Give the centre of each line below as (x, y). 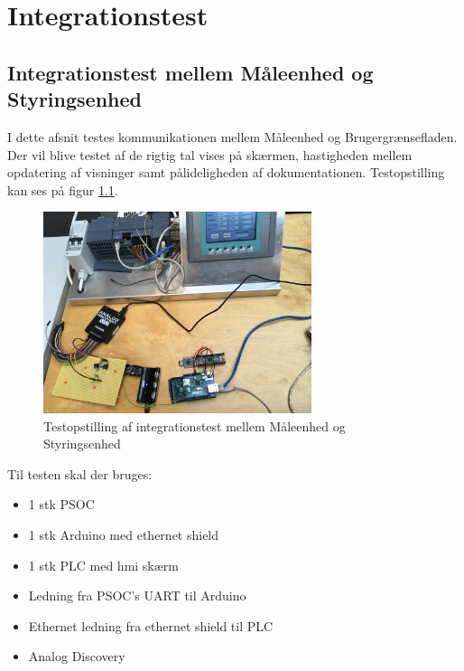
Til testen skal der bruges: (80, 473)
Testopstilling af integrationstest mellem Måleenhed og (195, 425)
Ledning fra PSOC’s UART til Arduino (137, 595)
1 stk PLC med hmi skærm (104, 565)
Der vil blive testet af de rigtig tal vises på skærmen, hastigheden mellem (210, 154)
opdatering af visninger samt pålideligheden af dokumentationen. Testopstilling (226, 172)
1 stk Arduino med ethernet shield (124, 534)
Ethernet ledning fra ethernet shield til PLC (151, 625)
